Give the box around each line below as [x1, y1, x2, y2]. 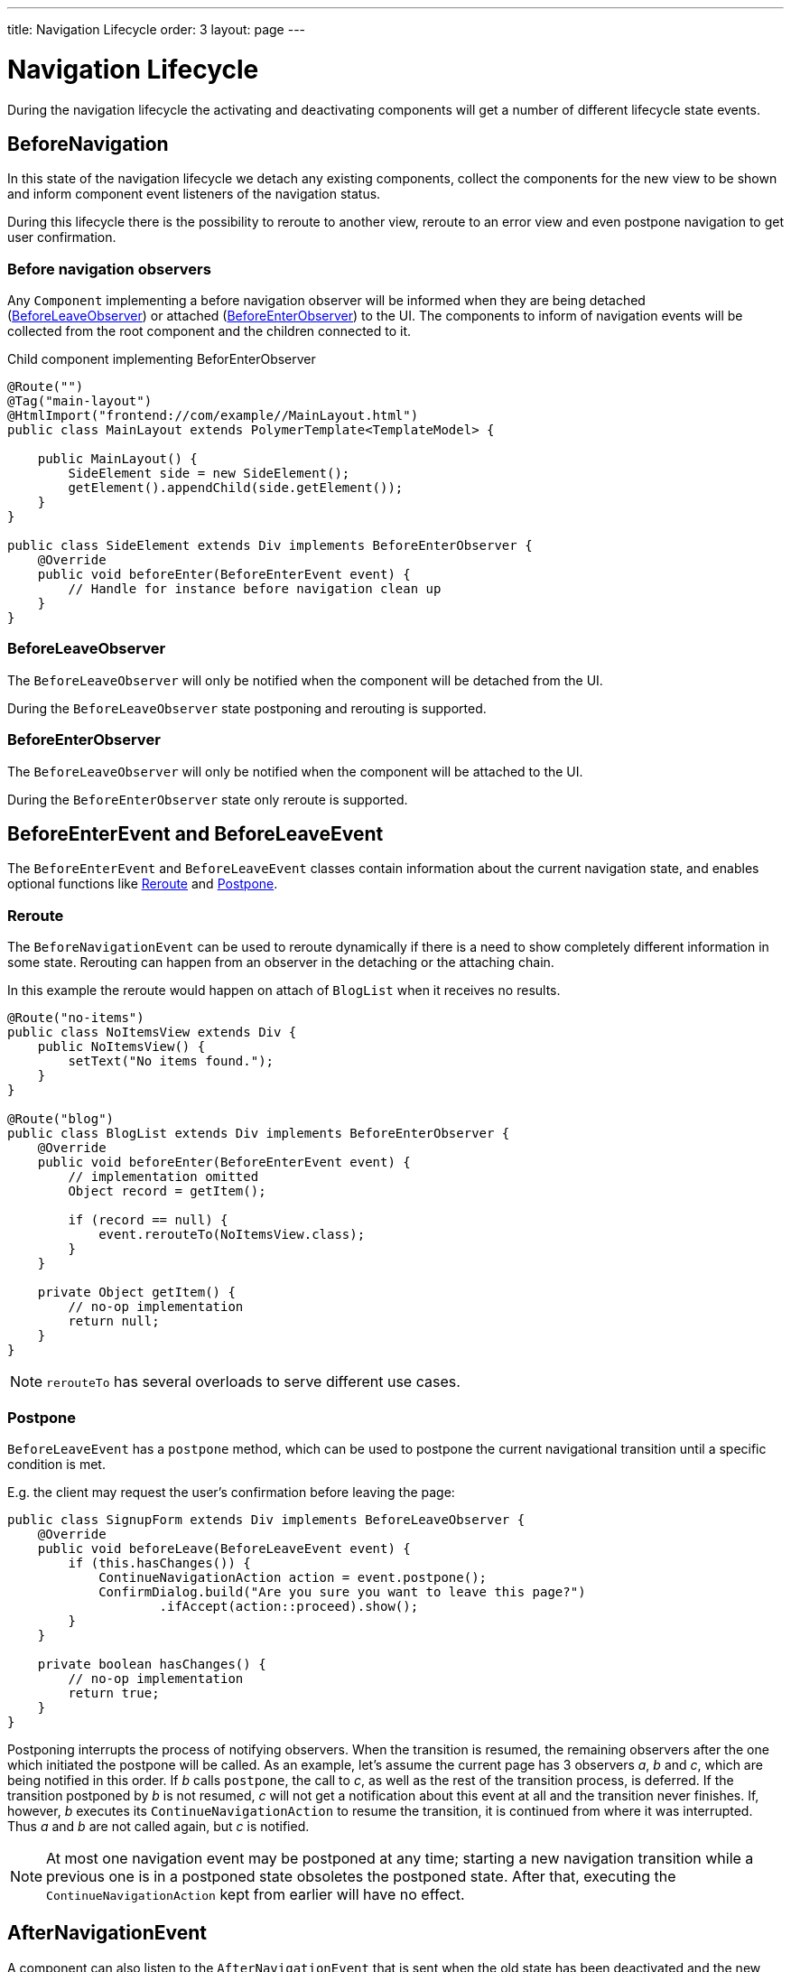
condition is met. [7, 1456, 106, 1472]
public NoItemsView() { [37, 1039, 206, 1055]
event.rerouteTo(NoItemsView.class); [98, 1227, 366, 1242]
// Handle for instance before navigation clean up [68, 581, 442, 597]
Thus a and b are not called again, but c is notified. [7, 1818, 310, 1834]
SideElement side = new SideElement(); [68, 466, 350, 481]
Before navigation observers [7, 259, 211, 278]
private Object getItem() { [37, 1285, 236, 1300]
